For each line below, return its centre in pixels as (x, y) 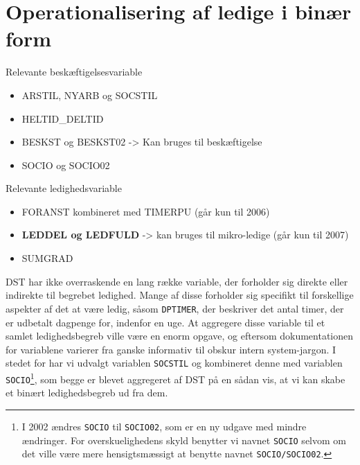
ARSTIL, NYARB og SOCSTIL (90, 95)
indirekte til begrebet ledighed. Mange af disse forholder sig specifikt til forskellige (180, 295)
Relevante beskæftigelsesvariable (74, 72)
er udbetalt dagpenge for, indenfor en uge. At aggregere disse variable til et (165, 322)
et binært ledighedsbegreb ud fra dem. (87, 393)
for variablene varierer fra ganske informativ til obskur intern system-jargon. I (171, 349)
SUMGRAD (47, 258)
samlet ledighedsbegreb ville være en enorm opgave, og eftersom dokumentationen (180, 336)
